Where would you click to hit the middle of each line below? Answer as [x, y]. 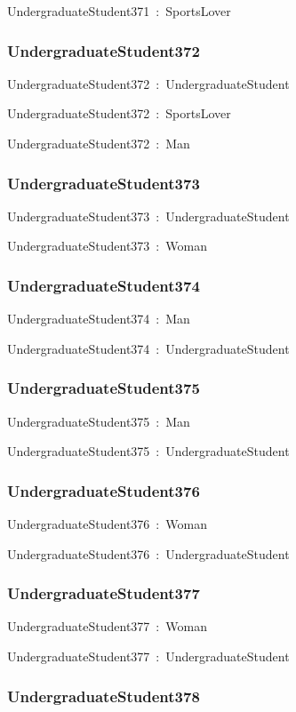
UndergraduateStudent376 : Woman [107, 524]
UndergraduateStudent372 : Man [99, 143]
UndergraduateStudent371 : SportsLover [119, 11]
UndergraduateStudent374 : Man [99, 319]
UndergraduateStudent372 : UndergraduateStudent [148, 83]
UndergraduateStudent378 [104, 696]
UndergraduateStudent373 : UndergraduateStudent [148, 216]
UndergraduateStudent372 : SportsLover [119, 113]
